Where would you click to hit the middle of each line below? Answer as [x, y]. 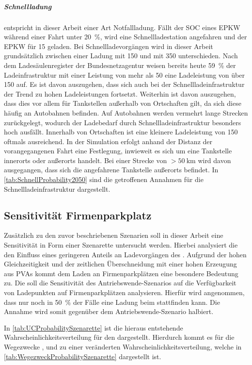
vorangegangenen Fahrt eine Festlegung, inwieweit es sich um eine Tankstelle [118, 151]
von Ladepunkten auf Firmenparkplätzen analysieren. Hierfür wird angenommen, [124, 292]
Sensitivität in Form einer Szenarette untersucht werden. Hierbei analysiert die [121, 245]
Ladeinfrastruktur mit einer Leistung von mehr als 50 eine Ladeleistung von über [124, 75]
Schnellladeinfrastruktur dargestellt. [57, 189]
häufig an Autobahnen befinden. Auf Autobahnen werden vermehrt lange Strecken [126, 112]
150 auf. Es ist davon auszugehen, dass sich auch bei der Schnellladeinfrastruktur [124, 84]
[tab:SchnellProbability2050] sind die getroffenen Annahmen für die [104, 179]
